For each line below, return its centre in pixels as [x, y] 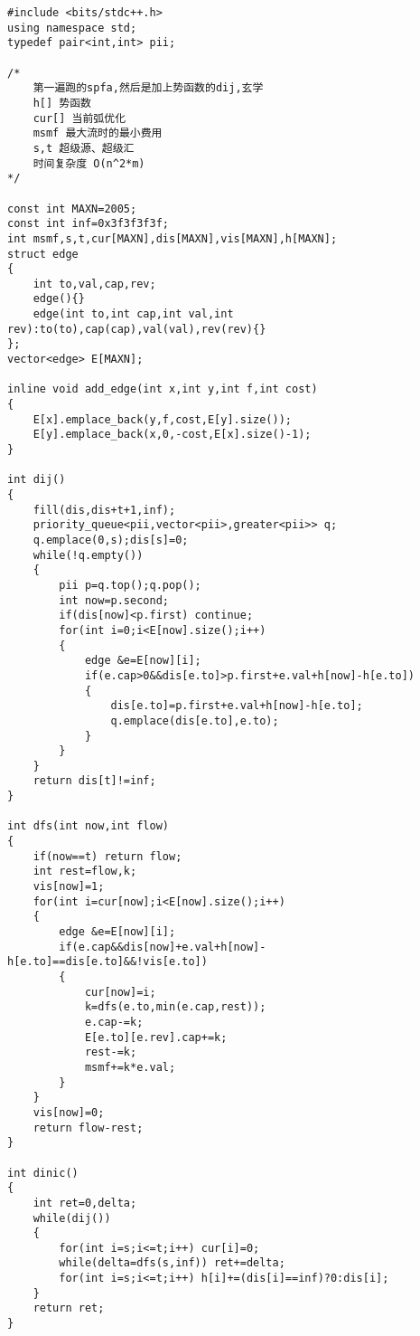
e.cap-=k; [114, 1022]
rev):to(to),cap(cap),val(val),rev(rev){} [137, 329]
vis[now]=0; [69, 1112]
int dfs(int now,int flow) [88, 826]
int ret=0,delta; [85, 1203]
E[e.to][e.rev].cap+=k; [156, 1037]
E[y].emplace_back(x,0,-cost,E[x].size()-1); [172, 435]
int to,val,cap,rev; [94, 284]
